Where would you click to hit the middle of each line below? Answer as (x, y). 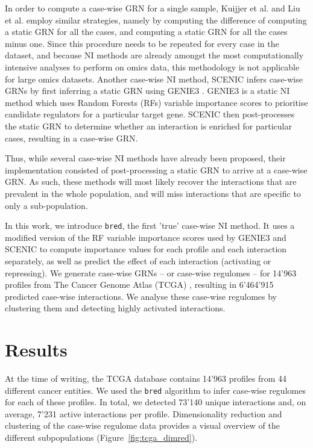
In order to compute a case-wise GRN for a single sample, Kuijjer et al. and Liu (153, 8)
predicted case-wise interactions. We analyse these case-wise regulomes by (141, 296)
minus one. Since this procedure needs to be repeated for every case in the (142, 43)
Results (36, 350)
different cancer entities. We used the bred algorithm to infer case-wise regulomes (155, 390)
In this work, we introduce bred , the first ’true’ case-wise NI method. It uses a (150, 226)
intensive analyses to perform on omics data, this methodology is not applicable (152, 67)
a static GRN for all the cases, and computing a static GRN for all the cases (146, 32)
